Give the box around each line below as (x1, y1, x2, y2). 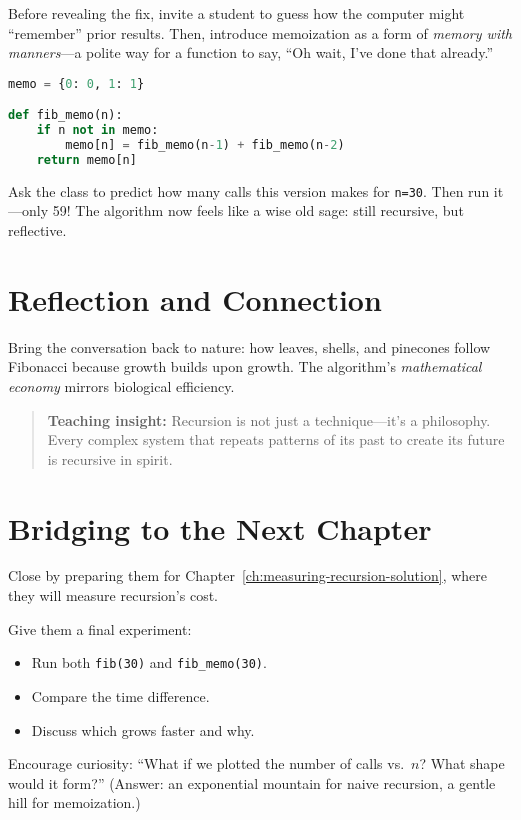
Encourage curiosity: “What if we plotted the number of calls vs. (8, 753, 405, 774)
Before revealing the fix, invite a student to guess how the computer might (8, 3, 465, 23)
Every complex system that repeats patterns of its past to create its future (47, 429, 505, 450)
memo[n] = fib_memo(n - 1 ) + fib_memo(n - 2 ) (65, 138, 345, 153)
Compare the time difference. (31, 685, 210, 706)
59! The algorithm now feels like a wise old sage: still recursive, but (52, 200, 464, 221)
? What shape (419, 753, 505, 774)
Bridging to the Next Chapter (8, 507, 432, 548)
